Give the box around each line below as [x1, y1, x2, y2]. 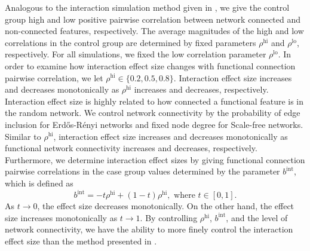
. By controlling [140, 211, 198, 224]
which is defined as [5, 176, 73, 189]
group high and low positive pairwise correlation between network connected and [5, 13, 301, 25]
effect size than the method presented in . [5, 234, 157, 247]
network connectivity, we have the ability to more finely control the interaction [5, 223, 293, 235]
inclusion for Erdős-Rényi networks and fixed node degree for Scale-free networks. [5, 118, 303, 130]
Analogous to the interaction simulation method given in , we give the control [5, 1, 290, 13]
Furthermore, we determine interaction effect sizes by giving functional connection [5, 153, 305, 166]
